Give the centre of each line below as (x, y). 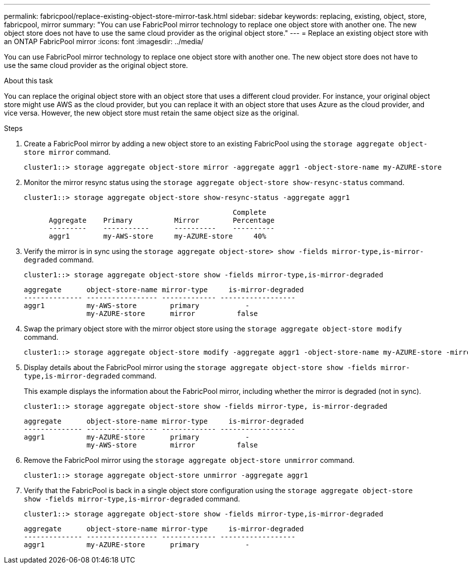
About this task (29, 81)
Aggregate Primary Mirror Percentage (162, 220)
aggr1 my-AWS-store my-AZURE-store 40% (157, 236)
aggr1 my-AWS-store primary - (137, 306)
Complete (249, 212)
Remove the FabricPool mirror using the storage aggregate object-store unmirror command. (189, 460)
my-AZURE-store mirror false (172, 314)
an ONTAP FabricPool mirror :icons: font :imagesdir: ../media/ (104, 41)
